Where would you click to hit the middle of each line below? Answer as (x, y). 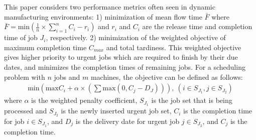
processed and (26, 111)
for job (14, 121)
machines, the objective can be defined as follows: (167, 77)
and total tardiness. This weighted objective (174, 47)
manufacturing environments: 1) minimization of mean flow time (103, 16)
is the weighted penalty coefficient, (84, 100)
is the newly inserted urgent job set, (116, 111)
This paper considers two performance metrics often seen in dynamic (110, 7)
